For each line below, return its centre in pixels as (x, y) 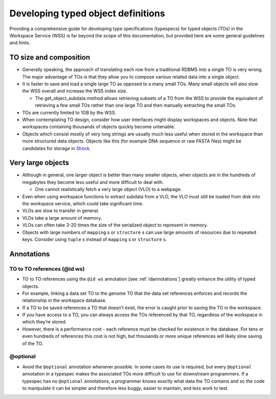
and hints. (20, 43)
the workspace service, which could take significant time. (83, 204)
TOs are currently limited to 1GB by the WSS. (69, 112)
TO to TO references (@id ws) (47, 269)
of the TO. (33, 343)
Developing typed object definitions (87, 13)
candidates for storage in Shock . (57, 148)
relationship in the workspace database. (64, 300)
